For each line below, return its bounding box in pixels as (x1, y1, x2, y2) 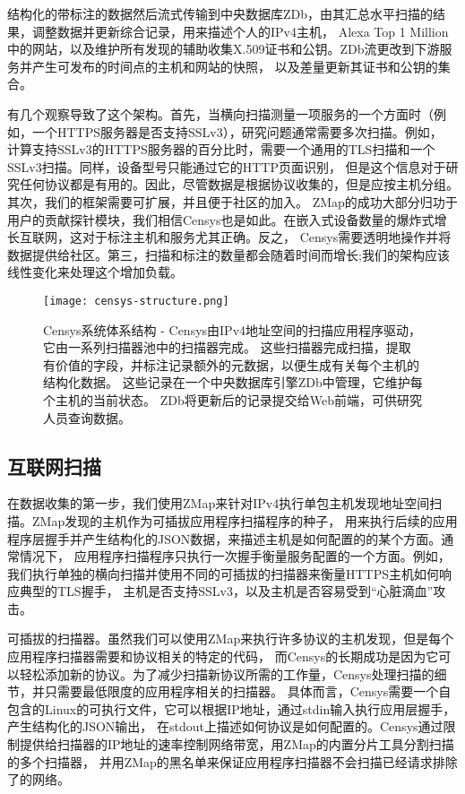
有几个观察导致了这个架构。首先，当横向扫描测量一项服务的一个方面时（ (7, 104, 434, 123)
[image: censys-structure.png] (43, 294, 229, 307)
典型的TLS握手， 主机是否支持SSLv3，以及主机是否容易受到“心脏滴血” (19, 582, 434, 600)
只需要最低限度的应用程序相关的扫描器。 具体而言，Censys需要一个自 (44, 682, 452, 701)
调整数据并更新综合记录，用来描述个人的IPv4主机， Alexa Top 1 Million (31, 22, 449, 40)
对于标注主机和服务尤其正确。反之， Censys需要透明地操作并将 (82, 228, 452, 246)
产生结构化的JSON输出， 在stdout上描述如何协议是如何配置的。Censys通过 (7, 717, 443, 736)
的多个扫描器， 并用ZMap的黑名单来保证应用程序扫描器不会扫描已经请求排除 (7, 752, 458, 771)
